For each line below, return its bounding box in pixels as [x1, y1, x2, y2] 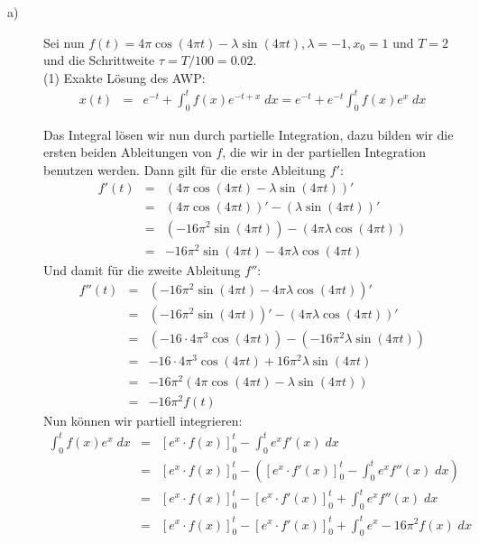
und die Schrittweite [43, 51, 155, 69]
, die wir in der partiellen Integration [222, 143, 427, 161]
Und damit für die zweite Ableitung [43, 260, 241, 279]
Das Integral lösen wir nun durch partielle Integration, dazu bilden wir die [43, 124, 454, 143]
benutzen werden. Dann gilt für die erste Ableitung [43, 160, 327, 179]
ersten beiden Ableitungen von [43, 143, 212, 161]
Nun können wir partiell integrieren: [43, 410, 243, 429]
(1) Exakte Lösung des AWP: [43, 68, 206, 87]
